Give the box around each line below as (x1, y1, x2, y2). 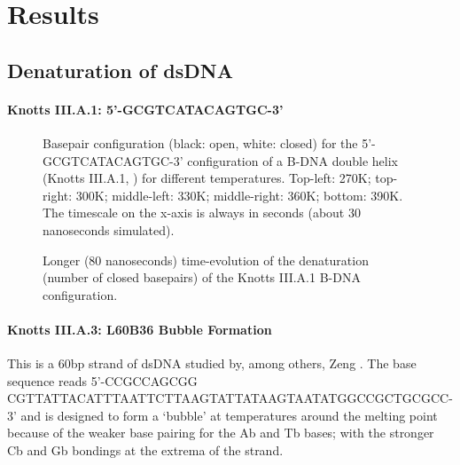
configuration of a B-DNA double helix (187, 151, 399, 169)
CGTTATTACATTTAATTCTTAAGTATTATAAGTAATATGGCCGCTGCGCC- (7, 389, 453, 407)
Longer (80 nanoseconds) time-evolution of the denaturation (43, 250, 369, 269)
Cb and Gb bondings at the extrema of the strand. (7, 441, 284, 460)
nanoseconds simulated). (43, 220, 175, 239)
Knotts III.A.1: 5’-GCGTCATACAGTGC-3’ (7, 99, 284, 118)
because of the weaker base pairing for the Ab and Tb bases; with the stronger (7, 423, 434, 442)
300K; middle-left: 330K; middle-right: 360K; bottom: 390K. (75, 185, 403, 204)
